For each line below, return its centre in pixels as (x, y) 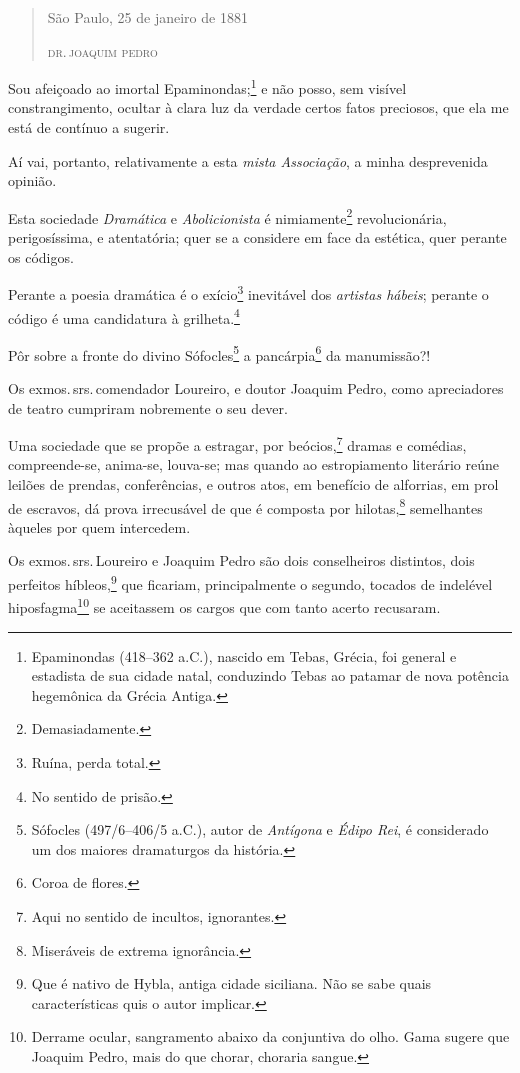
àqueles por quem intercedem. (99, 526)
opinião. (32, 180)
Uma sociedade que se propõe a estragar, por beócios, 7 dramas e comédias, (237, 443)
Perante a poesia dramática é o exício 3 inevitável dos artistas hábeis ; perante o (248, 292)
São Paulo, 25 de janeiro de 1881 (147, 17)
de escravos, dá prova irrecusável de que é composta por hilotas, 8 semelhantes (245, 506)
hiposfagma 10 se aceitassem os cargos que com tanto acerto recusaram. (224, 605)
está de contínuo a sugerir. (89, 127)
